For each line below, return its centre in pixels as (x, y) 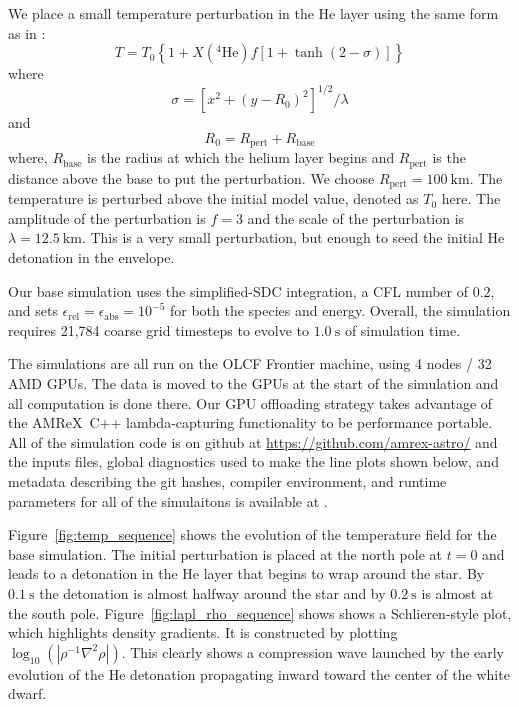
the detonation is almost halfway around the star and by (212, 592)
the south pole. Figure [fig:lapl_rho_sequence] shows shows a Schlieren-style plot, (260, 612)
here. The (471, 198)
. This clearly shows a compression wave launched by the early (312, 651)
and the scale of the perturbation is (356, 217)
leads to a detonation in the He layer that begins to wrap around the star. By (246, 573)
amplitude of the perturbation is (107, 217)
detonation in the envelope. (91, 257)
